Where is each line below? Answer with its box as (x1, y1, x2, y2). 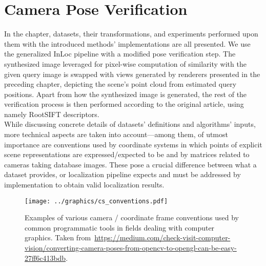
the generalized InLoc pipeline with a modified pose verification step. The (4, 48, 236, 59)
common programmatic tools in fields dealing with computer (25, 222, 215, 233)
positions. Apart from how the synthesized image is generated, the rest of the (4, 88, 247, 99)
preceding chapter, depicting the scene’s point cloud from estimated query (4, 79, 237, 89)
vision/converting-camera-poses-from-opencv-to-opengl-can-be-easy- (25, 242, 237, 253)
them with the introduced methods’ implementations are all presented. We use (4, 38, 251, 49)
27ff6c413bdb (25, 252, 66, 263)
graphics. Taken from (25, 232, 91, 243)
